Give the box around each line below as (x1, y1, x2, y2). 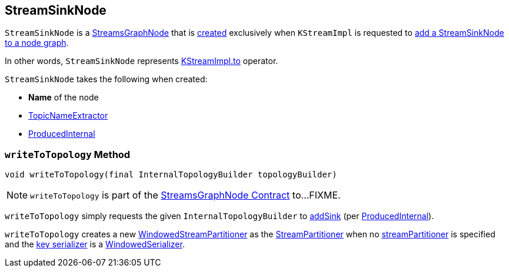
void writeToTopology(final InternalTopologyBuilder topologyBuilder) (5, 170, 337, 180)
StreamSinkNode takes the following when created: (5, 74, 208, 85)
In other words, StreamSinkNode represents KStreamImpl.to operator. (5, 56, 278, 66)
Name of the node (28, 92, 99, 103)
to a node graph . (5, 38, 69, 48)
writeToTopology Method (5, 148, 131, 160)
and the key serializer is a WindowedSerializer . (5, 239, 185, 250)
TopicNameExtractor (28, 110, 108, 121)
